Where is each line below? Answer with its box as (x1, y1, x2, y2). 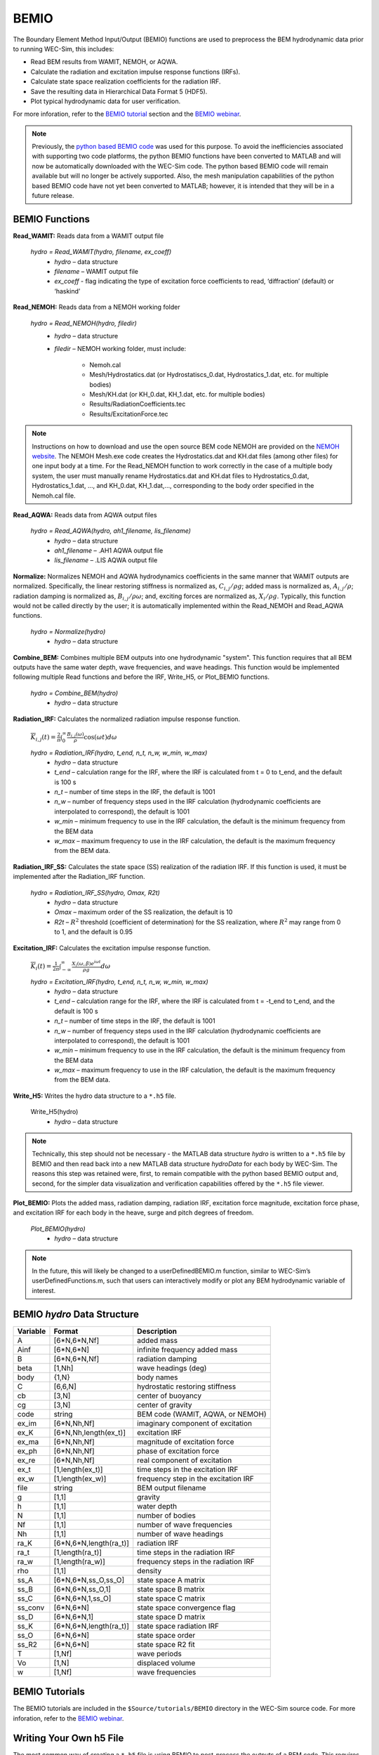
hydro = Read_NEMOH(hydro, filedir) (30, 319, 137, 327)
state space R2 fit (137, 1639, 196, 1649)
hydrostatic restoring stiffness (137, 1382, 237, 1391)
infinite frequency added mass (137, 1344, 238, 1354)
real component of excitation (137, 1455, 232, 1465)
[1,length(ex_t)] (53, 1464, 103, 1474)
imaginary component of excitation (137, 1418, 253, 1428)
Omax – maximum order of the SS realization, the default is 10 (54, 908, 233, 916)
